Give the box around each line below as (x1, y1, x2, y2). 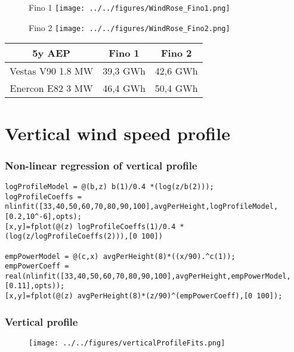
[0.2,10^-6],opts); (5, 212, 82, 221)
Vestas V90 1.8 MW (10, 64, 94, 78)
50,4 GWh (154, 81, 198, 95)
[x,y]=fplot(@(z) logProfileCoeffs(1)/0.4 (5, 222, 176, 231)
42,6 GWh (154, 64, 198, 78)
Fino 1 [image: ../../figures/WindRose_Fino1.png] (29, 1, 230, 13)
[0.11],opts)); (5, 282, 65, 291)
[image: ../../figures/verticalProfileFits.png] (29, 339, 225, 347)
